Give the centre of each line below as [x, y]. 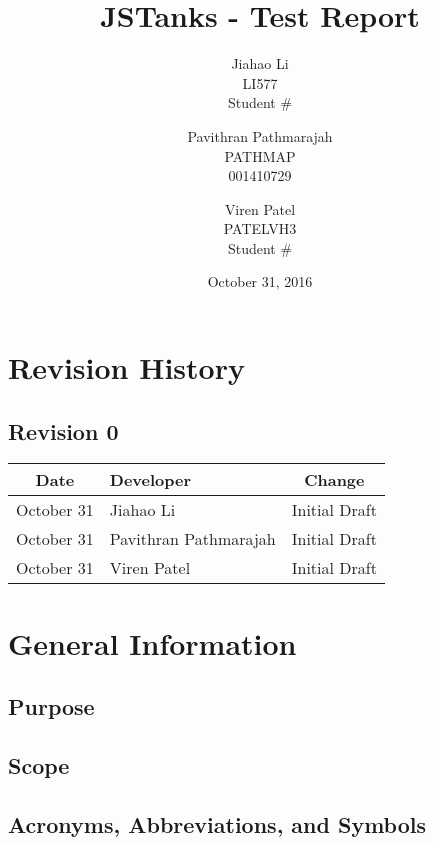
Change [334, 480]
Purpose [51, 706]
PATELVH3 [260, 228]
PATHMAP [260, 155]
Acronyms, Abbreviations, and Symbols [217, 823]
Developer [150, 480]
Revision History [126, 367]
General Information [152, 642]
